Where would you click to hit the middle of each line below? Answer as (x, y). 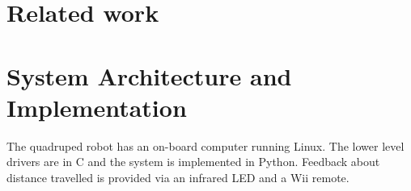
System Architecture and (149, 75)
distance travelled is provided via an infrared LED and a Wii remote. (178, 177)
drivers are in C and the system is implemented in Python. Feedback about (193, 162)
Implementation (97, 107)
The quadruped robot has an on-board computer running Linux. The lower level (205, 145)
